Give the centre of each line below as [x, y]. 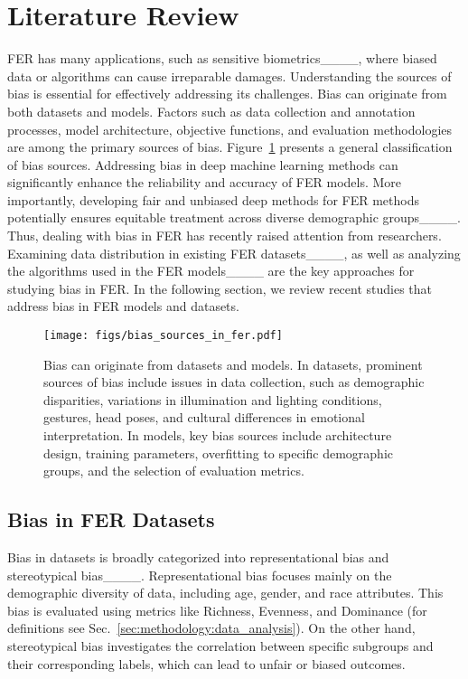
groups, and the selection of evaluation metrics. [174, 471]
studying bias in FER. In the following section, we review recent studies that [220, 288]
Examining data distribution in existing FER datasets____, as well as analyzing [234, 253]
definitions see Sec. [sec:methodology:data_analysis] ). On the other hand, [211, 628]
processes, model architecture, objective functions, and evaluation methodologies [230, 129]
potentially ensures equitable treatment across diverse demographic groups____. [234, 217]
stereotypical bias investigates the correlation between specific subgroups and [220, 646]
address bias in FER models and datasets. [123, 306]
